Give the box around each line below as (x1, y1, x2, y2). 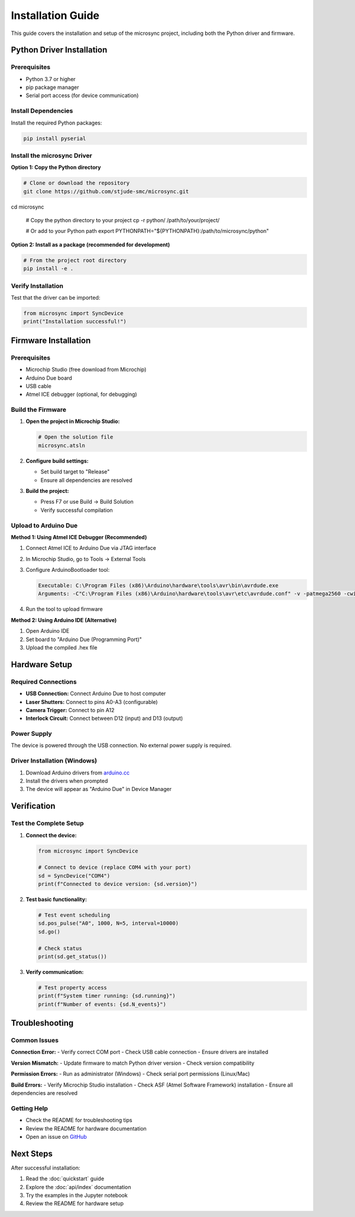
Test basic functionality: (25, 896, 87, 903)
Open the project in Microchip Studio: (25, 418, 120, 425)
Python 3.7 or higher (25, 75, 76, 82)
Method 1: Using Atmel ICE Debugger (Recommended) (11, 533, 147, 540)
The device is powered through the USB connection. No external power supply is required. (11, 742, 232, 749)
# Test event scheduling (38, 912, 111, 918)
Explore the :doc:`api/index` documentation (25, 1183, 131, 1190)
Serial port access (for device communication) (25, 92, 139, 99)
